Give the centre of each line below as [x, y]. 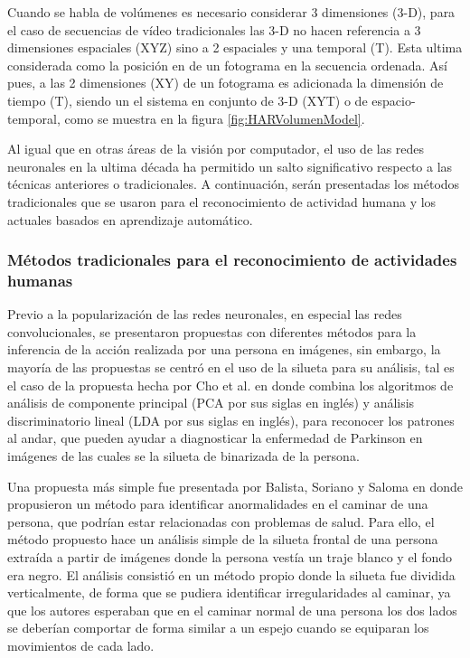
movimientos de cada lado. [81, 645]
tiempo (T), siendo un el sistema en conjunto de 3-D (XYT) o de [188, 100]
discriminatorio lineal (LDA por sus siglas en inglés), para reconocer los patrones [231, 420]
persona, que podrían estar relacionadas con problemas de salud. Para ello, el [221, 521]
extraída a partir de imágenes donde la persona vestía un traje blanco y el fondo [230, 556]
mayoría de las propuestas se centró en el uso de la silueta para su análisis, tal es [231, 367]
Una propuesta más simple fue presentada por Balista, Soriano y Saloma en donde [235, 486]
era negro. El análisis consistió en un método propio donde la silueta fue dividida [231, 574]
